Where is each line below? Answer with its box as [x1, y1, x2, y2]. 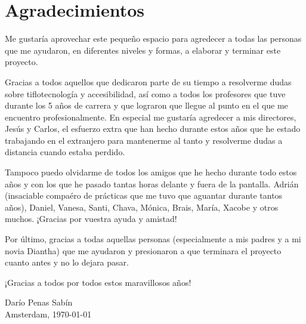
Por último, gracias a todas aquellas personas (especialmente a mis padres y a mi [5, 233, 301, 245]
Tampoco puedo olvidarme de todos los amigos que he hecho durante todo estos [5, 166, 297, 178]
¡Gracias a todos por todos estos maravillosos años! [5, 276, 191, 288]
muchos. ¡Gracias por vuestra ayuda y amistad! [5, 212, 177, 225]
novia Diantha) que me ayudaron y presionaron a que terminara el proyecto [5, 244, 282, 257]
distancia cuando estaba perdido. [5, 146, 125, 158]
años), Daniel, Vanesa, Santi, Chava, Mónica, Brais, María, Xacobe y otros [5, 200, 279, 213]
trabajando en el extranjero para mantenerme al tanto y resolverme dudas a [5, 134, 283, 146]
